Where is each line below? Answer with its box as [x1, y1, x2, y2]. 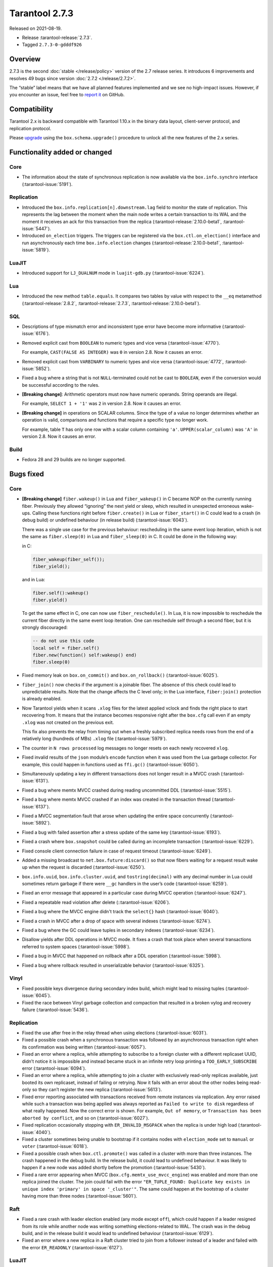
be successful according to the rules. [22, 382, 100, 388]
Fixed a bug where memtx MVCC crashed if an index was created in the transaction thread [22, 796, 211, 803]
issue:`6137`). [22, 803, 50, 809]
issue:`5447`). [22, 226, 52, 232]
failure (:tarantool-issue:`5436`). [22, 1007, 89, 1013]
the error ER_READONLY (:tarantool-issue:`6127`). [22, 1244, 123, 1250]
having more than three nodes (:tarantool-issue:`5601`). [22, 1193, 138, 1199]
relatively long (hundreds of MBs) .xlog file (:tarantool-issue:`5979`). [22, 735, 167, 742]
